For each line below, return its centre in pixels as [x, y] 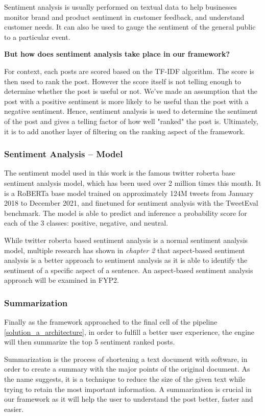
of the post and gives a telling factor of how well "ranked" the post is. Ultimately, [131, 121]
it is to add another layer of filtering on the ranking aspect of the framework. [125, 131]
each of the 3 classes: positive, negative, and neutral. [86, 223]
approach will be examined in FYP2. [62, 280]
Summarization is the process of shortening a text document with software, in [126, 359]
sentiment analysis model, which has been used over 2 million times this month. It [133, 182]
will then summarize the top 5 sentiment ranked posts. [90, 342]
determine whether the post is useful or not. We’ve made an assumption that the [131, 91]
